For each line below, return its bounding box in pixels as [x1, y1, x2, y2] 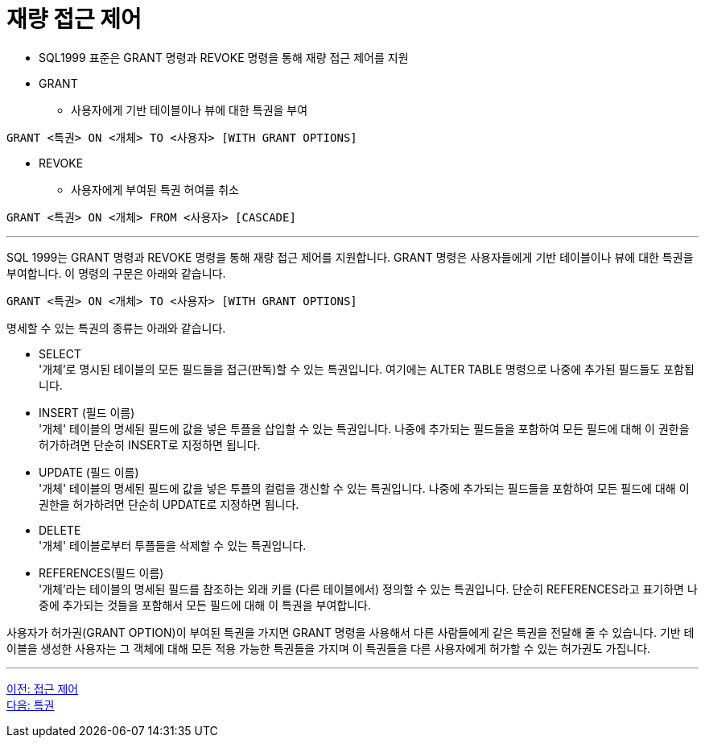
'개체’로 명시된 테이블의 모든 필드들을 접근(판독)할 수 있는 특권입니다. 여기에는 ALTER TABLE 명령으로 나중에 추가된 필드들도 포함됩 [39, 362, 695, 376]
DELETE [39, 523, 81, 537]
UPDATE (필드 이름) [39, 465, 139, 479]
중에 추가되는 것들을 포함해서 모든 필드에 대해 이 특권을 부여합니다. [39, 597, 371, 612]
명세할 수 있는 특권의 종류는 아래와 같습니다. [6, 320, 226, 335]
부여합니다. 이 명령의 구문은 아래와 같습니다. [6, 266, 226, 280]
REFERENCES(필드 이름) [39, 565, 164, 580]
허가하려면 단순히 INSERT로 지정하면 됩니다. [39, 437, 261, 452]
